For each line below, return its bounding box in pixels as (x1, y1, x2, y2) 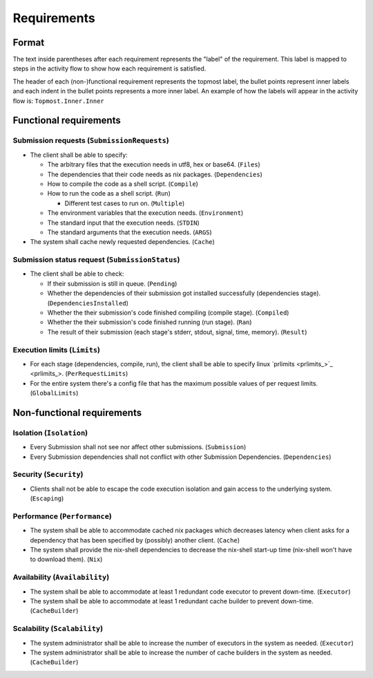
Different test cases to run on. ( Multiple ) (64, 199, 185, 207)
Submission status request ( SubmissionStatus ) (12, 255, 180, 265)
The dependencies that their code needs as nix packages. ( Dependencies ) (47, 170, 262, 178)
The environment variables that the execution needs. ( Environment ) (47, 209, 244, 217)
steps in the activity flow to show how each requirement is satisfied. (12, 64, 207, 73)
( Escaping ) (30, 494, 64, 502)
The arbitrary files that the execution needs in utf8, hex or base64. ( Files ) (47, 160, 260, 169)
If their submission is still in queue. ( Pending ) (47, 279, 178, 288)
